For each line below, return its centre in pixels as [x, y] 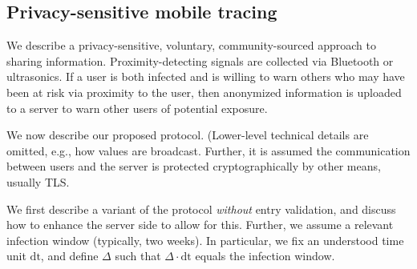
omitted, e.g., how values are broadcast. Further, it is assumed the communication [208, 150]
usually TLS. [38, 181]
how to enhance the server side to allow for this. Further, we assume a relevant [200, 225]
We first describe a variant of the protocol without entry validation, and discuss [201, 209]
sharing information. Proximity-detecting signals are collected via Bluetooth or [200, 60]
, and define [69, 256]
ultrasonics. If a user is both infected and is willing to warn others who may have [206, 76]
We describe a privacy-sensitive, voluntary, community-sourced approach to [191, 45]
